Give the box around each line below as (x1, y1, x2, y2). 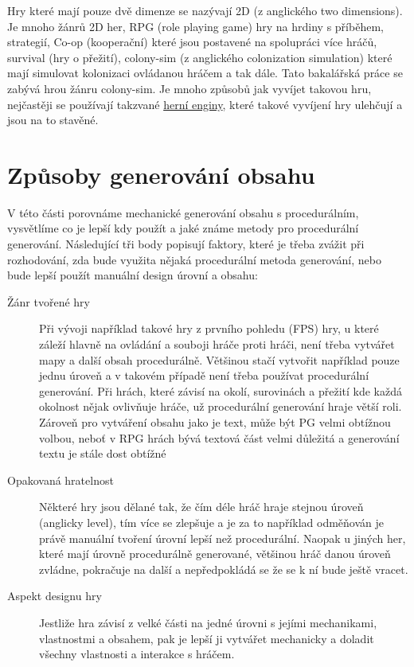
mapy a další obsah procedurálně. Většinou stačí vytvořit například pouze (39, 351, 400, 368)
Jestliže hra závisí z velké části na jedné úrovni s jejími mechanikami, (39, 614, 377, 630)
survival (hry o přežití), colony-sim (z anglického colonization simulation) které (7, 49, 393, 65)
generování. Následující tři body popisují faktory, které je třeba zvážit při (7, 236, 365, 252)
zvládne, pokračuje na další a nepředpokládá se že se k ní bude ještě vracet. (39, 560, 408, 577)
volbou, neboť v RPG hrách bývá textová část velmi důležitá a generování (39, 429, 400, 446)
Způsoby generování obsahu (7, 158, 315, 190)
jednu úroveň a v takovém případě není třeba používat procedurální (39, 367, 369, 384)
